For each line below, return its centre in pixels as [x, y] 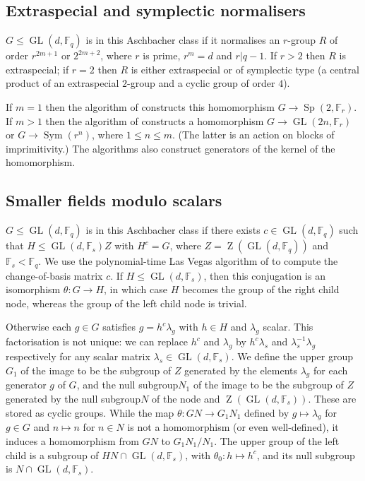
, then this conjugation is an [264, 275]
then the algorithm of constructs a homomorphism [155, 120]
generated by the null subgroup [73, 398]
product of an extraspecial [62, 83]
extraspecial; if [37, 69]
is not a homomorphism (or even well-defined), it [233, 427]
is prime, [162, 55]
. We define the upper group [292, 356]
